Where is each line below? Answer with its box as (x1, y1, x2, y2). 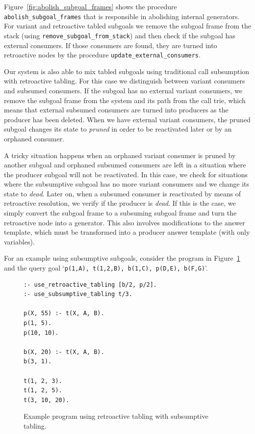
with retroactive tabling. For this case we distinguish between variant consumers (4, 76, 245, 86)
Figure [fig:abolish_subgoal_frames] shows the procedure (4, 1, 177, 11)
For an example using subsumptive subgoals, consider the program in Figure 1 (4, 253, 240, 263)
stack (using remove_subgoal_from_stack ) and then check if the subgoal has (4, 30, 235, 40)
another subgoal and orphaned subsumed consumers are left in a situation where (4, 160, 246, 170)
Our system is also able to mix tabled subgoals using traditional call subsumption (4, 66, 250, 76)
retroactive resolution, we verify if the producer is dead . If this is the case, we (4, 198, 236, 208)
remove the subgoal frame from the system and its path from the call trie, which (4, 95, 246, 105)
